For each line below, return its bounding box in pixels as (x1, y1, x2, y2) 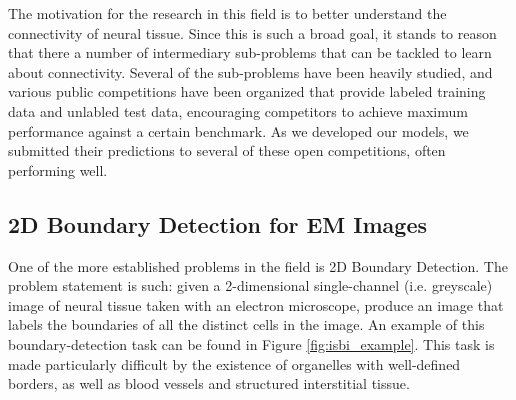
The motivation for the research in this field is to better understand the (8, 3, 447, 23)
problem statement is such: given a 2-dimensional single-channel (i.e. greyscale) (8, 275, 493, 296)
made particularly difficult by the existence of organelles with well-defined (8, 353, 461, 374)
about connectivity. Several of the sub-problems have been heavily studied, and (8, 61, 493, 82)
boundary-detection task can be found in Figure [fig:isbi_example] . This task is (8, 333, 495, 354)
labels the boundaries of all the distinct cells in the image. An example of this (8, 314, 485, 335)
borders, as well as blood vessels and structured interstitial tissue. (8, 373, 410, 394)
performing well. (8, 159, 108, 180)
